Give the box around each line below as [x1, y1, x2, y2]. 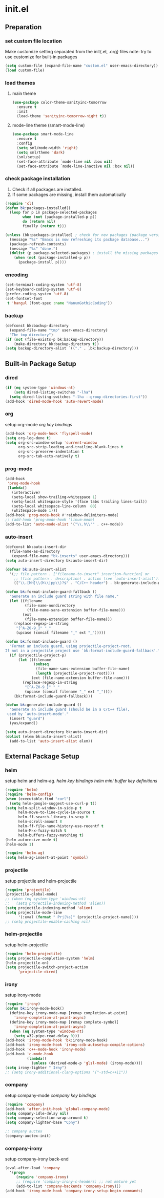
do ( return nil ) [22, 219, 56, 224]
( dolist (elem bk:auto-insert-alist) [5, 734, 82, 739]
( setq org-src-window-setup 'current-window [5, 440, 97, 445]
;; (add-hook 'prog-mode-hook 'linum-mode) [5, 517, 95, 523]
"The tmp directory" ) [9, 332, 54, 337]
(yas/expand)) [9, 720, 38, 725]
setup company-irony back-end [5, 1156, 69, 1162]
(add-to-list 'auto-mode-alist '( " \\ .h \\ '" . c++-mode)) [5, 522, 123, 527]
